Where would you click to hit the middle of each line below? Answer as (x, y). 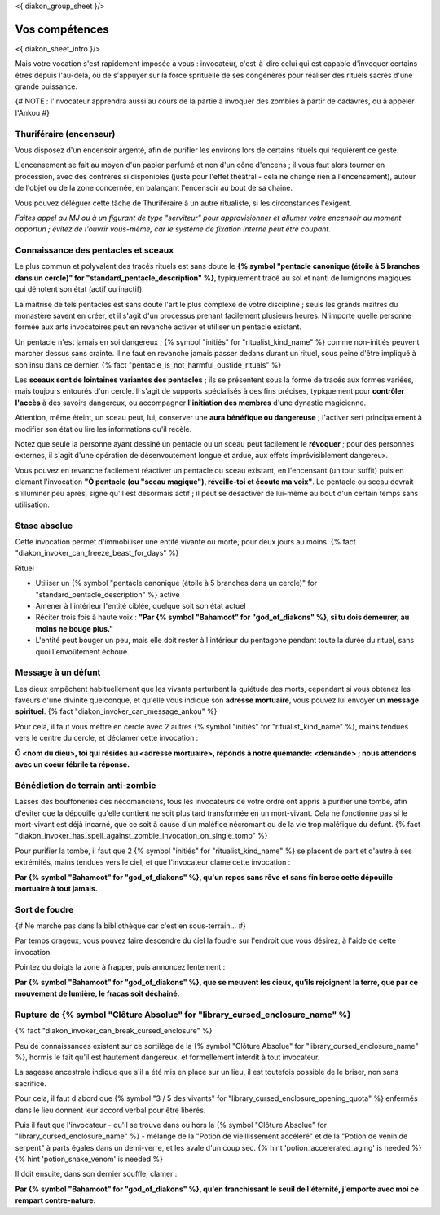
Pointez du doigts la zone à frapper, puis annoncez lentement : (120, 967)
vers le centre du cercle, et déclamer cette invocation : (107, 738)
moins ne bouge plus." (75, 628)
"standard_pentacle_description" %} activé (108, 594)
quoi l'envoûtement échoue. (82, 651)
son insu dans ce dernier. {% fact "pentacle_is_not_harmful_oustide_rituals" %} (148, 365)
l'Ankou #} (33, 112)
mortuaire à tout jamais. (56, 888)
